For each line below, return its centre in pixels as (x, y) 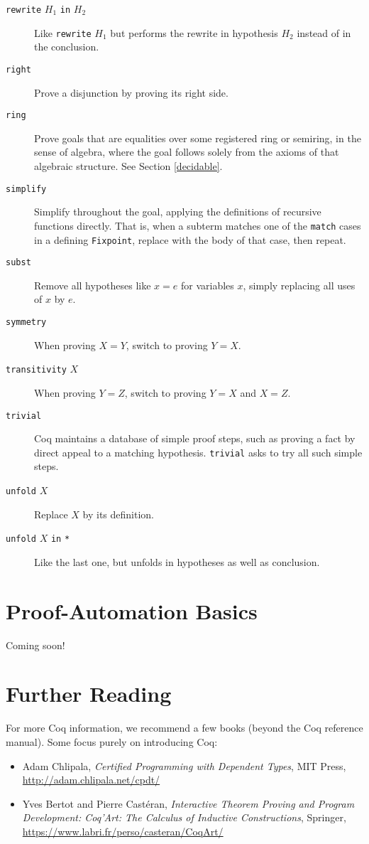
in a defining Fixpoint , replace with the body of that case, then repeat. (190, 239)
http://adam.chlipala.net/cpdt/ (91, 780)
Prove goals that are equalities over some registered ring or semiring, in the (198, 138)
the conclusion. (67, 47)
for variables (207, 285)
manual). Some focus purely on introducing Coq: (112, 741)
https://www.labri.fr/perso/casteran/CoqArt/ (123, 831)
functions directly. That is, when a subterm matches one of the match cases (198, 225)
